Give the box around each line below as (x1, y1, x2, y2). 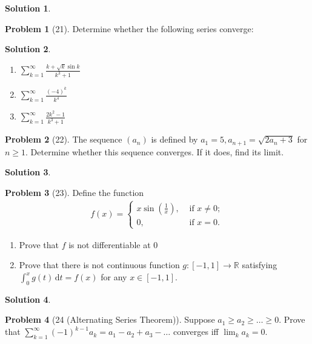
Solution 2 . (5, 42, 51, 55)
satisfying (242, 258, 277, 271)
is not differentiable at (68, 238, 151, 251)
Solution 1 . (5, 2, 51, 14)
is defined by (151, 133, 198, 146)
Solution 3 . (5, 166, 51, 178)
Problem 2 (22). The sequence (5, 133, 122, 146)
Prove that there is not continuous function (19, 258, 180, 271)
